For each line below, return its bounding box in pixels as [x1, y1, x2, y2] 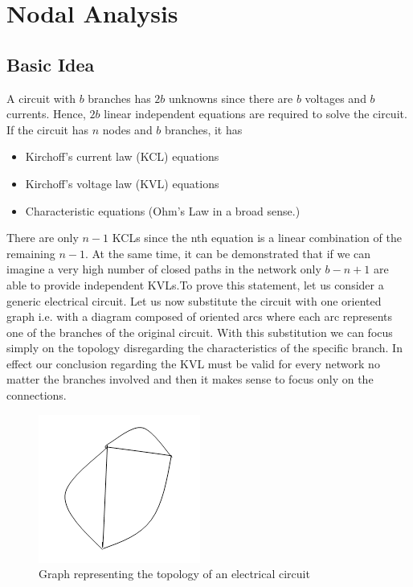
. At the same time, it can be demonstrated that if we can [84, 244, 371, 261]
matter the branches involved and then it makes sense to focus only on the [6, 371, 374, 388]
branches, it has [165, 121, 243, 138]
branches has [88, 89, 151, 106]
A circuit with [6, 89, 76, 106]
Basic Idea [6, 51, 95, 76]
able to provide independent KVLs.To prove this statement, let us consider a [6, 276, 384, 293]
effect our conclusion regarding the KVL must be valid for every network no [6, 355, 380, 371]
